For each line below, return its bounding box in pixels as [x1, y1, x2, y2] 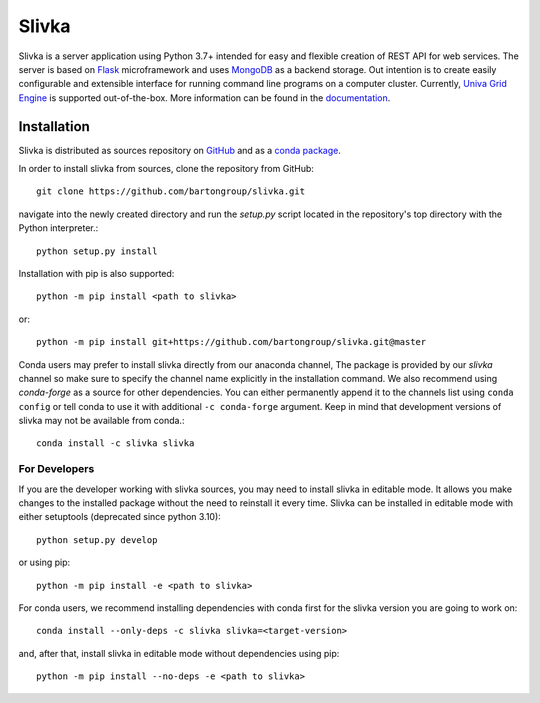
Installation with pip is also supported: [18, 267, 175, 279]
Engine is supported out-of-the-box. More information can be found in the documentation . [18, 91, 391, 104]
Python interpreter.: [18, 222, 99, 234]
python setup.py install [36, 245, 158, 257]
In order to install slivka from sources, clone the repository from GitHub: [18, 163, 315, 175]
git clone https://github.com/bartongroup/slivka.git [36, 186, 305, 197]
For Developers [18, 462, 95, 476]
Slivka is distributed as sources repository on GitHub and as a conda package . [18, 144, 342, 156]
